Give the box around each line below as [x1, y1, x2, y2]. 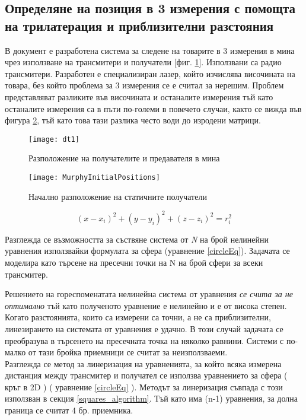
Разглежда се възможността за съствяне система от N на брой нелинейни [5, 233, 269, 245]
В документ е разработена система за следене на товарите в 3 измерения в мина [5, 44, 295, 56]
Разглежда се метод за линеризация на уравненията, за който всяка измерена [5, 357, 282, 370]
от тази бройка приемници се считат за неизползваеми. [28, 346, 228, 358]
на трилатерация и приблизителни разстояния [5, 16, 274, 34]
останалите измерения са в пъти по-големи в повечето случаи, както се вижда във [5, 102, 302, 114]
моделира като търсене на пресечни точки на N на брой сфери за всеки [5, 256, 263, 268]
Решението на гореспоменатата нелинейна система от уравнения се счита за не [5, 288, 293, 300]
